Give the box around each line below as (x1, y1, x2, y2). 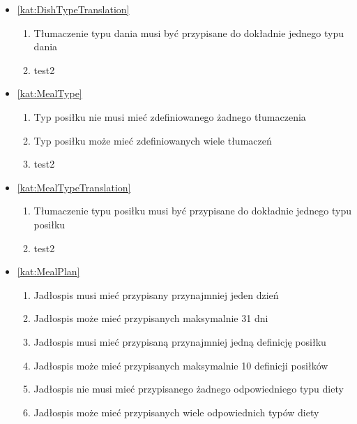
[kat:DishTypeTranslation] (17, 2, 130, 16)
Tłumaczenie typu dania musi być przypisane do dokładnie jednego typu (33, 25, 344, 40)
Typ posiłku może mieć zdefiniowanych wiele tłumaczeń (33, 133, 272, 147)
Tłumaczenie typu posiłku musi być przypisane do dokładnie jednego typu (33, 203, 351, 218)
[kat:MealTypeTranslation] (17, 180, 131, 194)
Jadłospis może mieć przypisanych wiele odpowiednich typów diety (33, 404, 319, 419)
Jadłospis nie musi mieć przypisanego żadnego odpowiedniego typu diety (33, 381, 344, 396)
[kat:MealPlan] (17, 264, 80, 279)
